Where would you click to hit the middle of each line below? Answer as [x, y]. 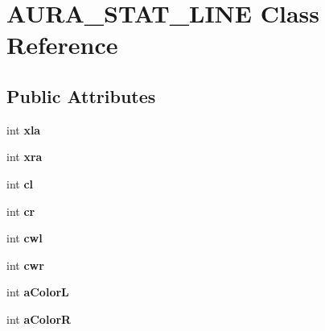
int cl [20, 183]
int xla [24, 129]
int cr [21, 211]
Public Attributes [81, 95]
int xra [25, 157]
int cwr [25, 265]
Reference [62, 45]
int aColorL [38, 292]
